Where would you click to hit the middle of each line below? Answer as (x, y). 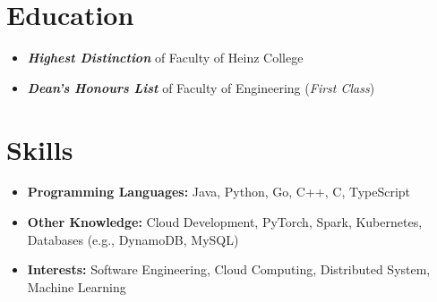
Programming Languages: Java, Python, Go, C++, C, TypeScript (219, 192)
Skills (40, 149)
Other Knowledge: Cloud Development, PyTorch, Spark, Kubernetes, (225, 222)
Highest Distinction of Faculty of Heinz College (165, 58)
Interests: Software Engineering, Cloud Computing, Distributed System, (229, 269)
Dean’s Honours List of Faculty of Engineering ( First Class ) (201, 87)
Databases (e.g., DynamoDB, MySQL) (133, 239)
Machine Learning (77, 286)
